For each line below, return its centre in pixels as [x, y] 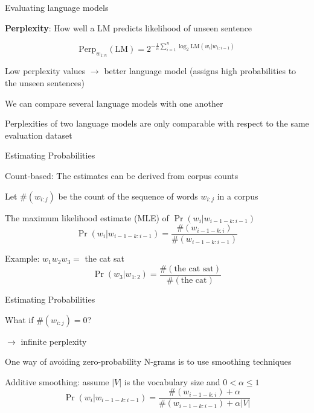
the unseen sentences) [45, 83]
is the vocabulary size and [172, 381]
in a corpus [238, 196]
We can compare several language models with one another [114, 103]
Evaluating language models [57, 7]
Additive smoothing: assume [57, 381]
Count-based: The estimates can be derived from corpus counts [122, 176]
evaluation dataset [39, 135]
